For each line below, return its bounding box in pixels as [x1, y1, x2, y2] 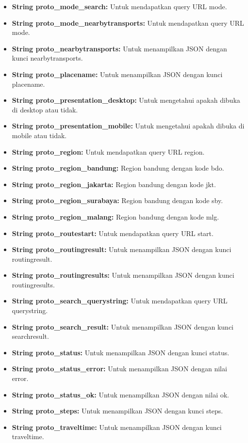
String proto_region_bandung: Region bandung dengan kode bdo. [12, 163, 224, 173]
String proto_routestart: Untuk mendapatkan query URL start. [12, 228, 214, 238]
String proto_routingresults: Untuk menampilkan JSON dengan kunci [12, 270, 234, 280]
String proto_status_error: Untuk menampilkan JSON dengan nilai [12, 364, 227, 374]
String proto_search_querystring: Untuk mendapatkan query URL [12, 296, 228, 306]
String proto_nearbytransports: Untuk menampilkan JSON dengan [12, 43, 227, 53]
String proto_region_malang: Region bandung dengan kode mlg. [12, 211, 219, 221]
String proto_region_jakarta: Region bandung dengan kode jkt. [12, 179, 216, 189]
